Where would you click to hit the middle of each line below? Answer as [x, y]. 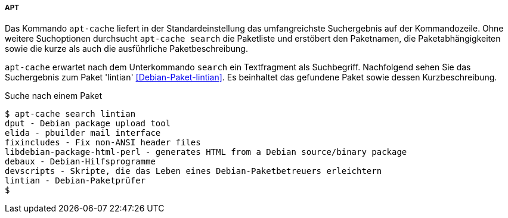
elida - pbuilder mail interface [83, 133]
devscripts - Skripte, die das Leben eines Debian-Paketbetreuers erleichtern [193, 171]
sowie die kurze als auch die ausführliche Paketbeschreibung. [126, 49]
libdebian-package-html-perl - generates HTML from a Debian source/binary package [206, 152]
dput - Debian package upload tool [88, 124]
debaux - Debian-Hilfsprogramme [80, 162]
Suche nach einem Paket [54, 96]
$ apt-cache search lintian [70, 114]
